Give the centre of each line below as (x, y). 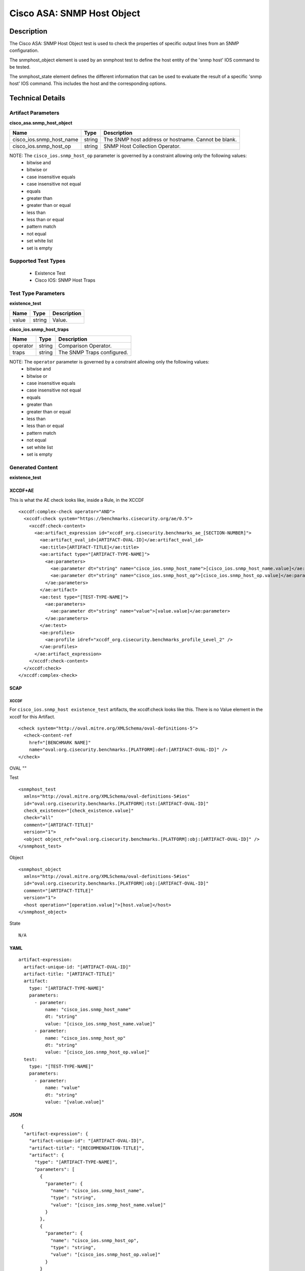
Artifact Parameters (34, 113)
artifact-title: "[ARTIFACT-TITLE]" (69, 974)
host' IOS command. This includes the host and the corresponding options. (88, 83)
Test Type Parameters (37, 293)
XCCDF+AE (22, 491)
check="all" (38, 818)
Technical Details (37, 98)
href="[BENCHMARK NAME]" (60, 743)
